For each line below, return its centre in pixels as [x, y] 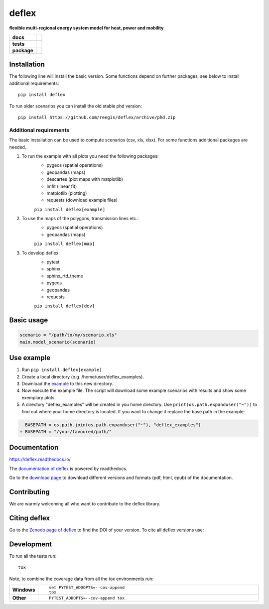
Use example [30, 358]
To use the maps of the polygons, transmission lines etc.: [80, 219]
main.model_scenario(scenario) [58, 342]
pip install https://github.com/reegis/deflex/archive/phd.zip [97, 118]
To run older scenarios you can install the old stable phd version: [75, 106]
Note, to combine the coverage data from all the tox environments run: [81, 579]
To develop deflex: [41, 253]
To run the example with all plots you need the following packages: [90, 156]
